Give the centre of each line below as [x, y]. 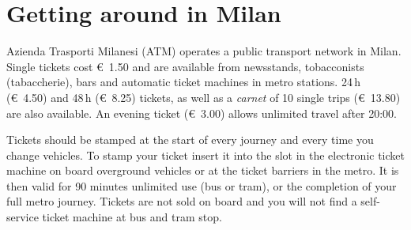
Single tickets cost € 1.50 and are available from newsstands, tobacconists [185, 66]
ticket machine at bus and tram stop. [132, 217]
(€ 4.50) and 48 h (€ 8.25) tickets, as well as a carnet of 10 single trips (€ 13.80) [204, 97]
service [23, 217]
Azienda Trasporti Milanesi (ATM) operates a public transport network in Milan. [204, 51]
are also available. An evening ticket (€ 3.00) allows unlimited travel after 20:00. [202, 113]
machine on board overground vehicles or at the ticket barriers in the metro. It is [203, 170]
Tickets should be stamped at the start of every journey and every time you [190, 140]
